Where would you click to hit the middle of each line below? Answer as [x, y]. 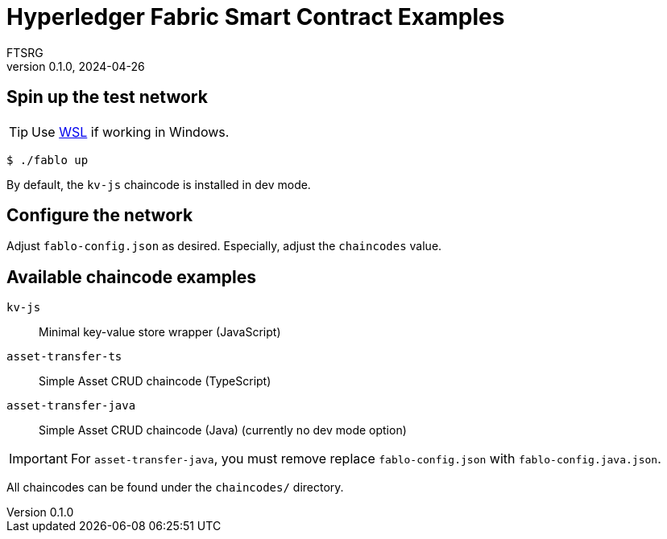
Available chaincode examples [131, 277]
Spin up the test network [107, 97]
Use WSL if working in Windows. [130, 132]
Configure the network [100, 216]
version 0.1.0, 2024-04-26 [76, 66]
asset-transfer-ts [64, 357]
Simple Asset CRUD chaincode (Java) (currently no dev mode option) [223, 430]
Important [38, 459]
